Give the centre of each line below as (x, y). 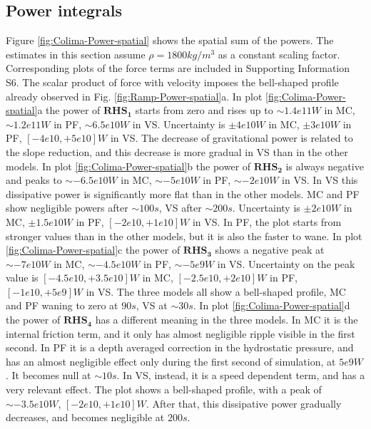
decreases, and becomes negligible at (85, 417)
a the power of (69, 110)
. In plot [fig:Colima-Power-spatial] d (271, 305)
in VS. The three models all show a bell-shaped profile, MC (216, 291)
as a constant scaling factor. (279, 54)
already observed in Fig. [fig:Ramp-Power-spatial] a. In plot (134, 96)
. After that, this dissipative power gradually (244, 403)
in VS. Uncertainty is (179, 124)
